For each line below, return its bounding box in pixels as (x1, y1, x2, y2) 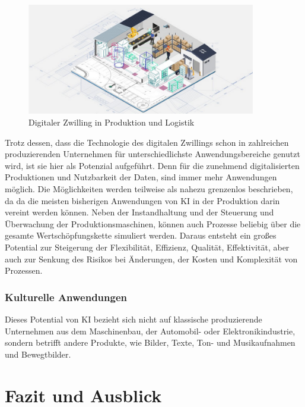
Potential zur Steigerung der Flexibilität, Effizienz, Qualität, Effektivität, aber (5, 241, 290, 253)
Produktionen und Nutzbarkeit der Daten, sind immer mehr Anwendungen (5, 171, 277, 183)
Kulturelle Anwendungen (5, 289, 128, 304)
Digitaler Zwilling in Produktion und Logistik (28, 116, 195, 129)
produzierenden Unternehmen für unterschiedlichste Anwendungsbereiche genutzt (5, 148, 300, 160)
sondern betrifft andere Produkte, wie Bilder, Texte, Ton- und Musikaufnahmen (5, 336, 296, 349)
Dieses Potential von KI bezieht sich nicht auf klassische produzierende (5, 313, 262, 325)
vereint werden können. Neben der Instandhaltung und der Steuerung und (5, 206, 274, 218)
